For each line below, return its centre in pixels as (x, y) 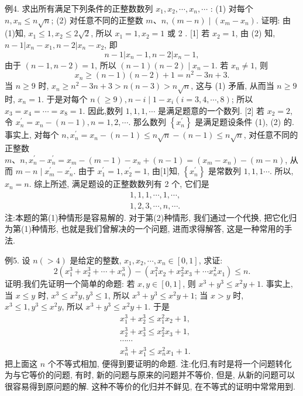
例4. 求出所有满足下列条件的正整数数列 (79, 8)
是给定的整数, (96, 260)
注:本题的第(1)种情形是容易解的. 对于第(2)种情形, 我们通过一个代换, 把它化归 (151, 217)
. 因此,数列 (103, 110)
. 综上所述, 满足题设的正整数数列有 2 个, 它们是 (119, 184)
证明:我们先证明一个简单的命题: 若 (70, 284)
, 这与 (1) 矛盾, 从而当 (233, 86)
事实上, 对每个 (32, 135)
